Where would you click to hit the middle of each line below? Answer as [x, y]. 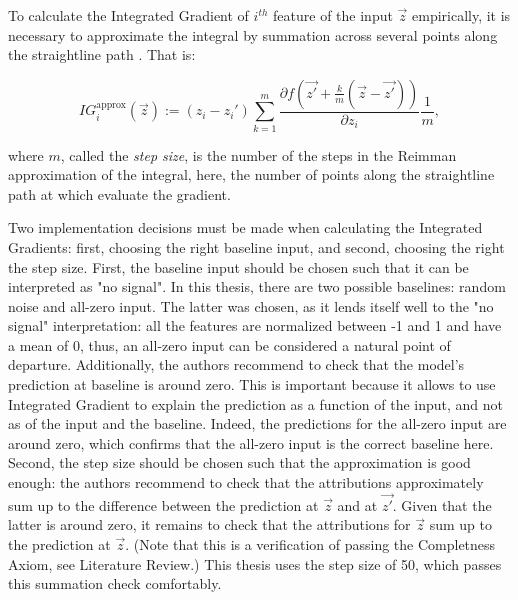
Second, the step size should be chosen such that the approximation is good [239, 462]
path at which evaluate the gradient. [119, 193]
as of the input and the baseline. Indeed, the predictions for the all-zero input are [257, 423]
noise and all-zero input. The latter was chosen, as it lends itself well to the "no [251, 305]
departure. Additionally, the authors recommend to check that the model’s [236, 364]
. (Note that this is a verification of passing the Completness [310, 544]
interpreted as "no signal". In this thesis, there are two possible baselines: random [257, 286]
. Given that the [442, 504]
